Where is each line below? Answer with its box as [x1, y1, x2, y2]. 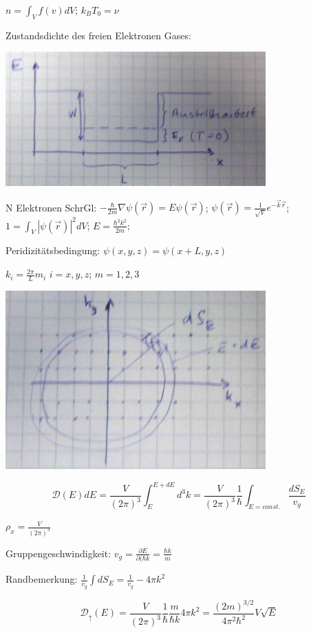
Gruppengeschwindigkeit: [6, 546, 111, 560]
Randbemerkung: [6, 572, 78, 586]
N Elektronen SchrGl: [6, 200, 97, 214]
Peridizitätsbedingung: [6, 243, 100, 258]
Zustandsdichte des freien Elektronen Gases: [6, 28, 191, 42]
